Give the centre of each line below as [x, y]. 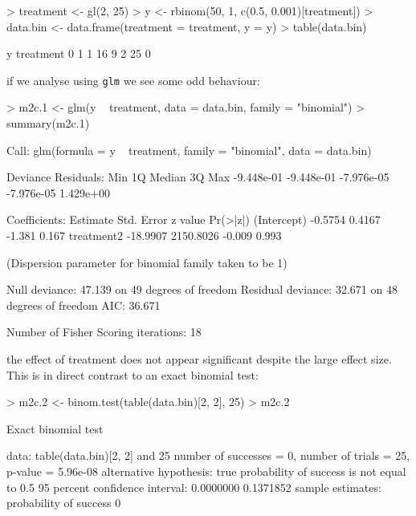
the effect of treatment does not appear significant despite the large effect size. [199, 358]
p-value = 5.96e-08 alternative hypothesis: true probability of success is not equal [206, 471]
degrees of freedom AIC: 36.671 [84, 305]
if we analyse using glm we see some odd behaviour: [133, 80]
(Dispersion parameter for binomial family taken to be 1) [147, 262]
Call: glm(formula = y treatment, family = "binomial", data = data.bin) [189, 150]
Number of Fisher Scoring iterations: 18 [104, 332]
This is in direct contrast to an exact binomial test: [133, 374]
